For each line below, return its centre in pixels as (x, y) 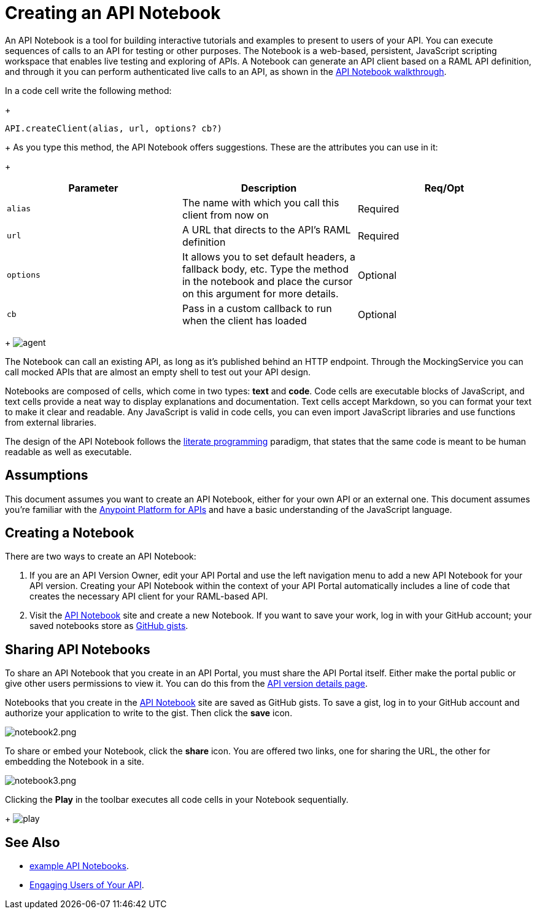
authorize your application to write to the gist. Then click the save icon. (149, 713)
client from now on (225, 215)
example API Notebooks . (79, 866)
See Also (33, 842)
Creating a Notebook (70, 533)
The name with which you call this (261, 202)
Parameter (93, 188)
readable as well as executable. (68, 451)
